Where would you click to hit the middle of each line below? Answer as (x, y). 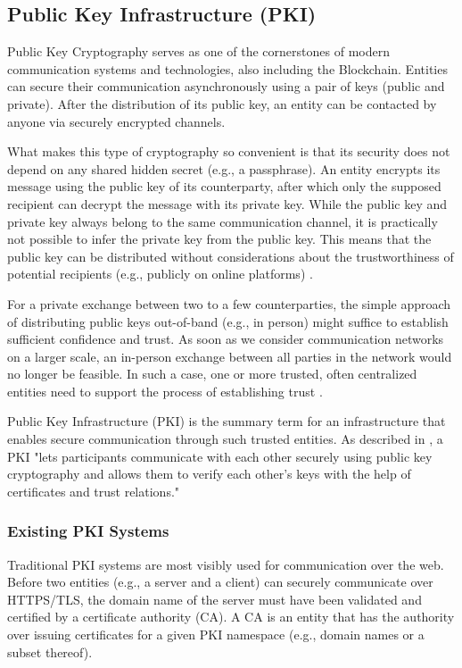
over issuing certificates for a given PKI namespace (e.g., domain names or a (216, 635)
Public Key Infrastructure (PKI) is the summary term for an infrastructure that (227, 421)
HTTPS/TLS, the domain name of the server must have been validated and (214, 599)
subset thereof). (50, 651)
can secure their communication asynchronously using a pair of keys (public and (226, 86)
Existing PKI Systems (88, 531)
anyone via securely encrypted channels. (116, 121)
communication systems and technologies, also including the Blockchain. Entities (227, 68)
